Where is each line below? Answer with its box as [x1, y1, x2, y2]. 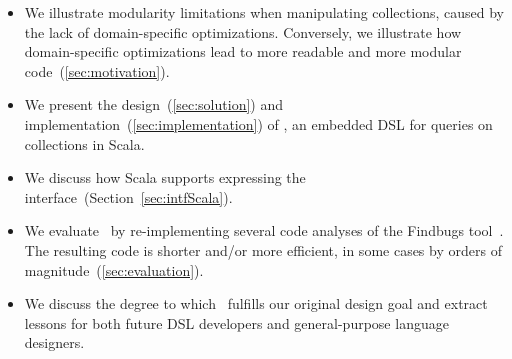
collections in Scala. [24, 133, 145, 154]
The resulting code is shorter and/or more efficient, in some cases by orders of [24, 239, 502, 260]
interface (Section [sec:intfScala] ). [24, 186, 233, 207]
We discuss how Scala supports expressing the [24, 167, 306, 188]
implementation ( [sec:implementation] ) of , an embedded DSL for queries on [24, 113, 493, 134]
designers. [24, 332, 85, 353]
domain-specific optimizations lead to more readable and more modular [24, 41, 462, 62]
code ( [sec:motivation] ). [24, 60, 170, 81]
